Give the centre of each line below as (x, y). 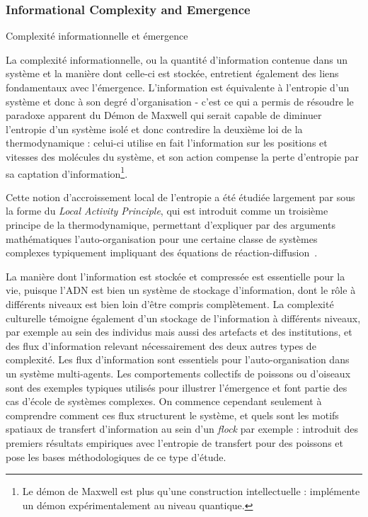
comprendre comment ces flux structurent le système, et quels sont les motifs (172, 415)
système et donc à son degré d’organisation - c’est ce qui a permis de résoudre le (180, 101)
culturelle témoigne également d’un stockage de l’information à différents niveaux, (183, 318)
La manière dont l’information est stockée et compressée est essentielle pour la (176, 276)
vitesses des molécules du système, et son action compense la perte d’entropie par (182, 156)
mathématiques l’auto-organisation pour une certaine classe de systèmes (162, 238)
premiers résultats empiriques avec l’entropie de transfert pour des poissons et (174, 442)
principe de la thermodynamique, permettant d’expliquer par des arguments (171, 225)
